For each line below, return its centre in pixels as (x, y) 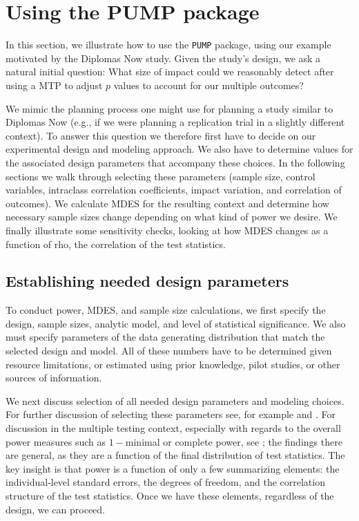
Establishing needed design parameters (147, 281)
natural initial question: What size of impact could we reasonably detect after (170, 72)
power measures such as (56, 441)
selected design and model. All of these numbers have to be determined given (169, 351)
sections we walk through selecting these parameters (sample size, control (161, 176)
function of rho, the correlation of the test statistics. (116, 244)
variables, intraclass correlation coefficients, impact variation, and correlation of (174, 190)
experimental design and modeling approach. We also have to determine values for (179, 149)
